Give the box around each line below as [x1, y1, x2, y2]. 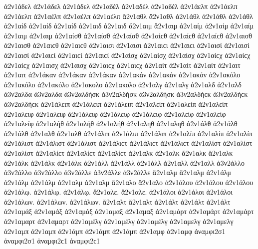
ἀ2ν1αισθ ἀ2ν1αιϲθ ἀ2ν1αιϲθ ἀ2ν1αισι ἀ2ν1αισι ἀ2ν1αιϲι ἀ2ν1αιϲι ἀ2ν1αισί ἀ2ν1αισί [4, 40, 250, 50]
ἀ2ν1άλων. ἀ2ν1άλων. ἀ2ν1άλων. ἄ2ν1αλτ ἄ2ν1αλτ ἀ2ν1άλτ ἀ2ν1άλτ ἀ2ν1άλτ [4, 196, 231, 207]
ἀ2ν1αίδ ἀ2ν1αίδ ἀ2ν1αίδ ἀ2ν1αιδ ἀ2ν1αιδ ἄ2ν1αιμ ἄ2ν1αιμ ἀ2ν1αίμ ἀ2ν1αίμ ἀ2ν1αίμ [4, 20, 254, 31]
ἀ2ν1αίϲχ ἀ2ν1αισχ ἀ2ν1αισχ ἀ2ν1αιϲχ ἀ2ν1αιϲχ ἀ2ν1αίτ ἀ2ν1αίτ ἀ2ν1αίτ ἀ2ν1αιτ [4, 59, 241, 70]
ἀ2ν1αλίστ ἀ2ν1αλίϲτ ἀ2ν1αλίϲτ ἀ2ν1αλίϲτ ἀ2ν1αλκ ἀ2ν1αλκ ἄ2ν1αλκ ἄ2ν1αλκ [4, 147, 233, 158]
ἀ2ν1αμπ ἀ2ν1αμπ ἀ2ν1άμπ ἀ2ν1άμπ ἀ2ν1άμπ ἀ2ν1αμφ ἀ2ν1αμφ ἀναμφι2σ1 [4, 226, 226, 236]
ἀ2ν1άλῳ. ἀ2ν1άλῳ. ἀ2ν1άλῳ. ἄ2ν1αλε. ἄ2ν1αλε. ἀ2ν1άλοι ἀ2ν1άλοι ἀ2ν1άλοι [4, 187, 233, 197]
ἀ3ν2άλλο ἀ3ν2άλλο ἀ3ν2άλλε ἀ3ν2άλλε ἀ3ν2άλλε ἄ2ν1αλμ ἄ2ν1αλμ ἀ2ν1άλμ [4, 167, 232, 178]
